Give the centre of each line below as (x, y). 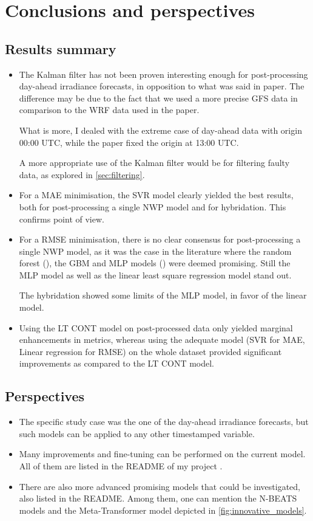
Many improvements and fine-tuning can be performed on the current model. (162, 454)
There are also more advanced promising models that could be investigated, (160, 486)
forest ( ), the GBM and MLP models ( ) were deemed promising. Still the (155, 263)
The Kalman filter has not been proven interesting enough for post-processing (163, 74)
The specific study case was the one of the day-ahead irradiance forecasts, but (164, 422)
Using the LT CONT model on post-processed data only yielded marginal (156, 327)
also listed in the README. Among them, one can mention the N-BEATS (158, 498)
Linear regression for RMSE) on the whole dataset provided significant (150, 351)
